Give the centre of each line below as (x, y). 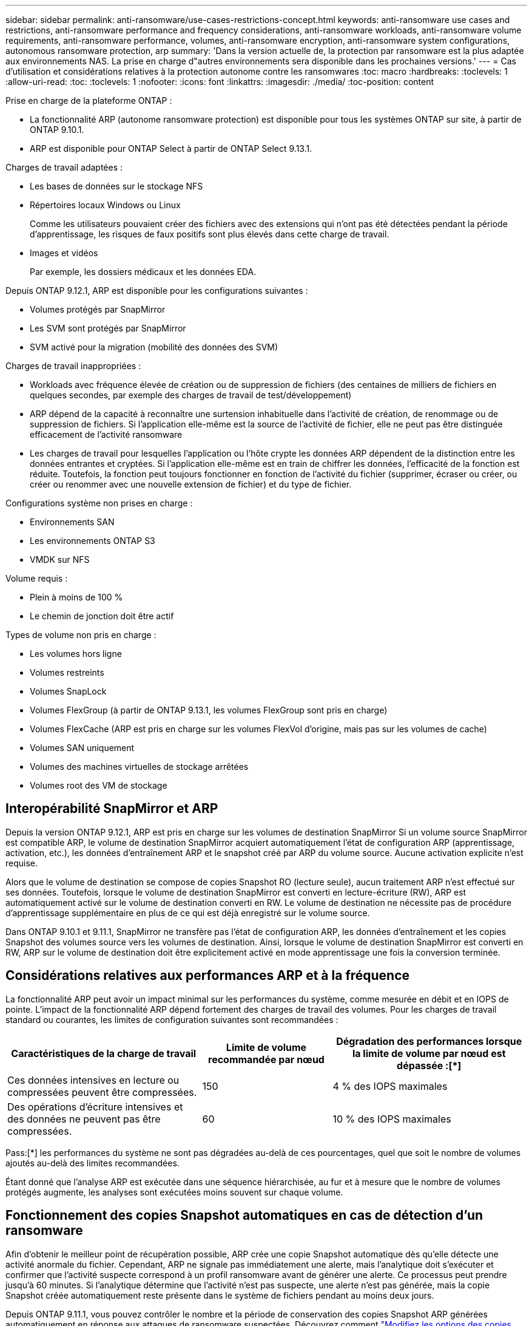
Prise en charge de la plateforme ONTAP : (89, 100)
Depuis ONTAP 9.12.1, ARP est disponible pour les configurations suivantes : (157, 291)
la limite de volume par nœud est (429, 1053)
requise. (22, 863)
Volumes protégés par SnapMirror (98, 309)
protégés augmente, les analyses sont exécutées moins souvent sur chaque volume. (174, 1192)
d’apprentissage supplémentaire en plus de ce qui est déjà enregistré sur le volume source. (188, 913)
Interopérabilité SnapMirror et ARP (112, 809)
